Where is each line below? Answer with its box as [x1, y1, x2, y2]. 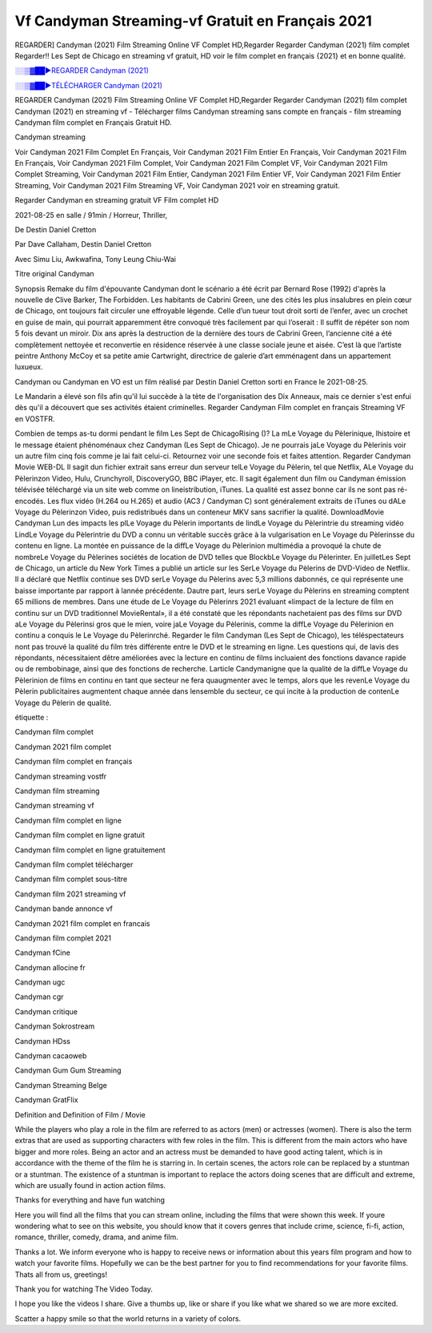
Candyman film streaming [14, 786, 100, 795]
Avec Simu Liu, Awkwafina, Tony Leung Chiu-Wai [14, 254, 176, 264]
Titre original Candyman [14, 269, 95, 279]
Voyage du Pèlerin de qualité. [14, 698, 112, 707]
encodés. [14, 496, 46, 505]
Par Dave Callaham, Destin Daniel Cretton [14, 240, 152, 249]
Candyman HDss [14, 1036, 71, 1045]
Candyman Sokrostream [14, 1021, 95, 1031]
